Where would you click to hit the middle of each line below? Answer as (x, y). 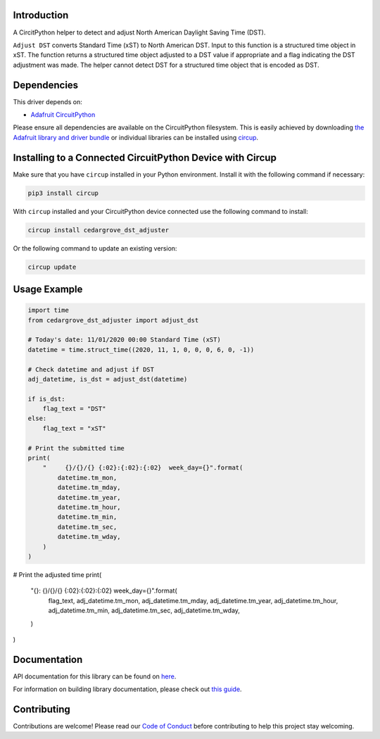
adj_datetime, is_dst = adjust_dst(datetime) (108, 379)
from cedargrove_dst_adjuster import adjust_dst (113, 320)
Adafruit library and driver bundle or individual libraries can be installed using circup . (136, 137)
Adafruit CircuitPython (63, 114)
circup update (52, 267)
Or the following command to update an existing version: (95, 248)
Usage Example (48, 289)
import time (49, 310)
